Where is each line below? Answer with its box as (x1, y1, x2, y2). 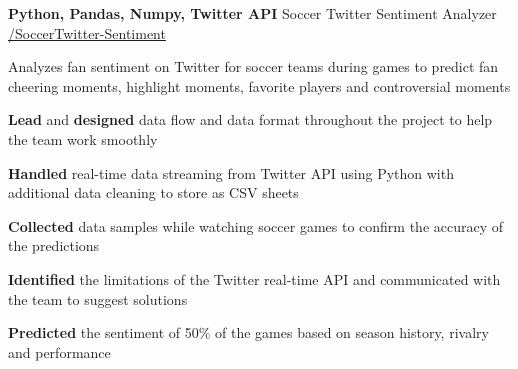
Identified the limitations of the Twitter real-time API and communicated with (8, 268, 501, 289)
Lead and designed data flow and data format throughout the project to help (8, 109, 493, 130)
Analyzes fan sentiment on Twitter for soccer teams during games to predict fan (8, 56, 499, 77)
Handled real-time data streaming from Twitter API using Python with (8, 162, 454, 183)
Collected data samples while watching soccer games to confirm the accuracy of (8, 215, 504, 236)
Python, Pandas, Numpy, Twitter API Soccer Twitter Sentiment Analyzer (8, 3, 497, 23)
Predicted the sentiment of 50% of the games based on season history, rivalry (8, 322, 489, 343)
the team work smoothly (8, 128, 158, 149)
